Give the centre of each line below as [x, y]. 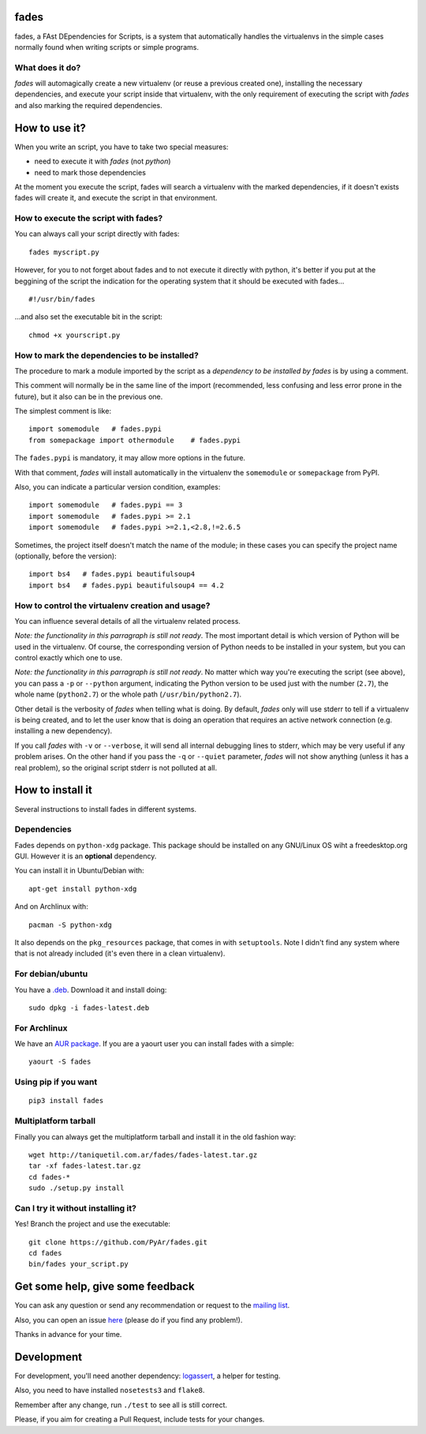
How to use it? [50, 128]
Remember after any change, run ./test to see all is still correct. [121, 1405]
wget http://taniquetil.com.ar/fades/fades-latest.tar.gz [143, 1154]
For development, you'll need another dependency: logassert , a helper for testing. [148, 1376]
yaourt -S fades [60, 1062]
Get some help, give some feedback [105, 1287]
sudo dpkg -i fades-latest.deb [89, 1008]
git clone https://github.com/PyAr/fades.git [118, 1242]
